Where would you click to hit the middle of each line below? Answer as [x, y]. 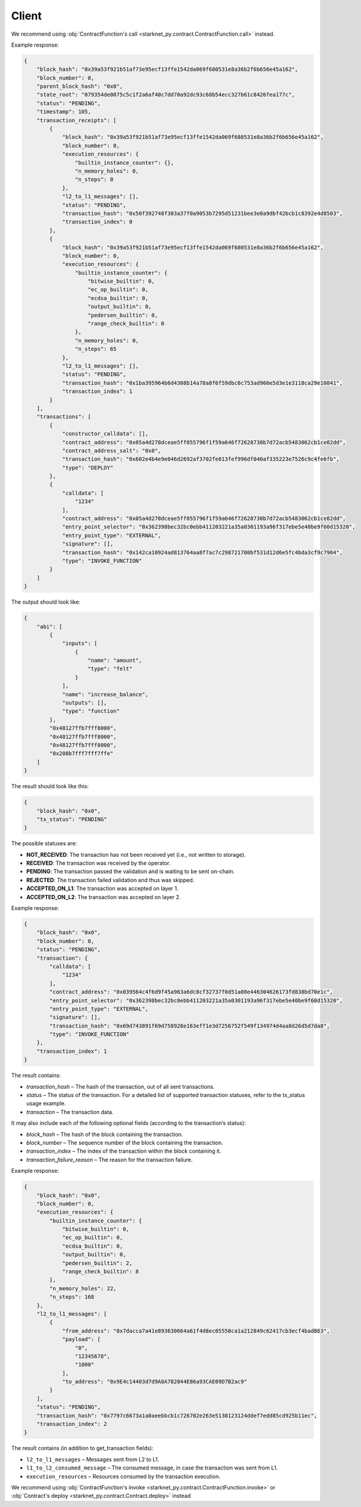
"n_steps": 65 [96, 349]
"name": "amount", [115, 661]
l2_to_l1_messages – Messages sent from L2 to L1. [93, 1459]
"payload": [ [81, 1339]
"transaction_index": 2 [72, 1424]
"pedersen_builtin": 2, [97, 1263]
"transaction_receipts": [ [77, 120]
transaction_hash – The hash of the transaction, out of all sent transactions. [120, 1086]
